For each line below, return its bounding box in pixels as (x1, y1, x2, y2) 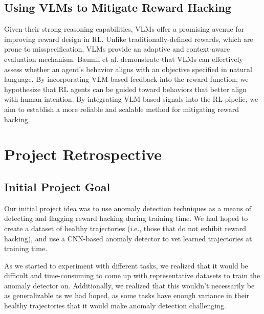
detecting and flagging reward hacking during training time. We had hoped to (4, 213, 248, 223)
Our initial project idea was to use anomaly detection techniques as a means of (4, 203, 252, 213)
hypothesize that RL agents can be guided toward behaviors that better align (4, 83, 247, 94)
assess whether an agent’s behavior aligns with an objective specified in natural (4, 63, 252, 74)
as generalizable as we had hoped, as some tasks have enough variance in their (4, 290, 250, 301)
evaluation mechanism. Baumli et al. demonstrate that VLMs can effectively (4, 53, 243, 64)
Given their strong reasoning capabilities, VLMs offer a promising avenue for (4, 24, 245, 34)
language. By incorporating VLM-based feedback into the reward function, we (4, 74, 249, 84)
